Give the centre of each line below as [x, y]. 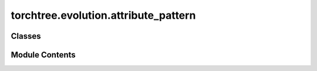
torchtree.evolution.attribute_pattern [103, 15]
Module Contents [43, 55]
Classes [26, 36]
